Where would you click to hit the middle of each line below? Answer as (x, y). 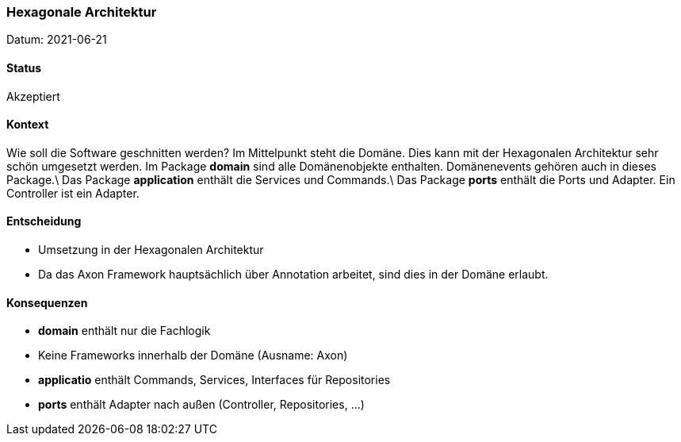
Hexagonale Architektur (82, 12)
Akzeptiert (33, 96)
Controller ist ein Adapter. (73, 193)
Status (24, 67)
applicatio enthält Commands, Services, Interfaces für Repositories (214, 380)
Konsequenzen (47, 302)
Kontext (28, 125)
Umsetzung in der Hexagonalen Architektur (151, 250)
